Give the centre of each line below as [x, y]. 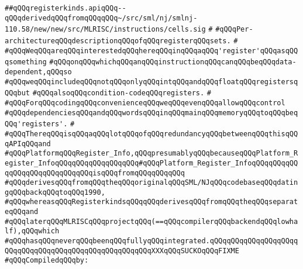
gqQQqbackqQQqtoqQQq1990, [55, 192]
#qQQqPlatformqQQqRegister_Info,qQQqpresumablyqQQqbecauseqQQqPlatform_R [151, 154]
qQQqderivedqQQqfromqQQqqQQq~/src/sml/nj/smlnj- [101, 18]
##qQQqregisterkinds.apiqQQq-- [66, 8]
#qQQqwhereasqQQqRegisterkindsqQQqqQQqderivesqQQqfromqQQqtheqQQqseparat [151, 202]
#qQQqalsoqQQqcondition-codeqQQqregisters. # [122, 93]
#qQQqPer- [234, 30]
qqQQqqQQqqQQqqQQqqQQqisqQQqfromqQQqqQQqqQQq [95, 173]
